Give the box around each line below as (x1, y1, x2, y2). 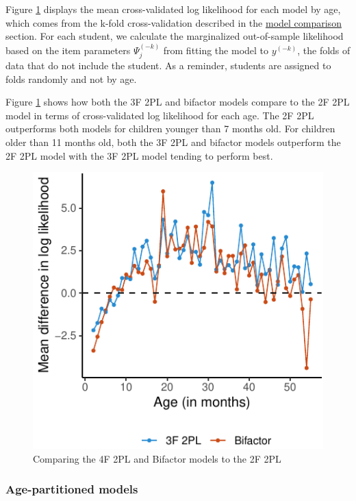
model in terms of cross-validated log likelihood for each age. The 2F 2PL (5, 108, 314, 122)
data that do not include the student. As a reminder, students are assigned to (5, 58, 331, 73)
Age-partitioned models (5, 480, 138, 498)
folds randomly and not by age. (5, 71, 137, 86)
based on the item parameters (5, 42, 131, 57)
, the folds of (297, 42, 351, 57)
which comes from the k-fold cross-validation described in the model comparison (5, 15, 342, 29)
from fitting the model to (163, 42, 269, 57)
